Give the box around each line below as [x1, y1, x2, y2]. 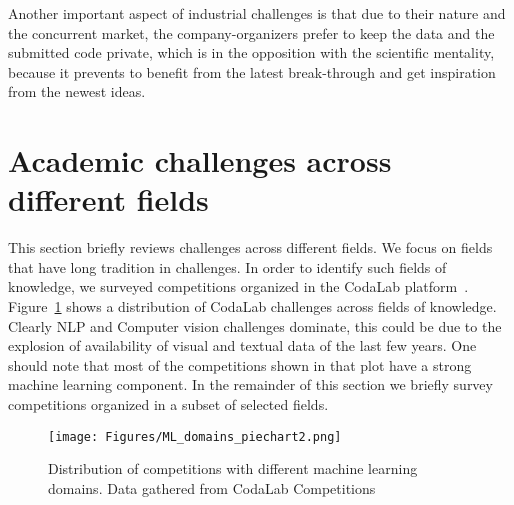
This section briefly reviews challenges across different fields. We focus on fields [8, 237, 493, 258]
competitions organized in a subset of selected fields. [8, 394, 329, 415]
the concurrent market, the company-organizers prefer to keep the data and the [8, 22, 495, 43]
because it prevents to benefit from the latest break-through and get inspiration [8, 61, 496, 82]
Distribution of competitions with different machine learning [48, 458, 418, 479]
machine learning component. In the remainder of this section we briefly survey [8, 374, 493, 395]
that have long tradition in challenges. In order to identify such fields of [8, 256, 447, 277]
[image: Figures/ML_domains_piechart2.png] [48, 429, 342, 444]
